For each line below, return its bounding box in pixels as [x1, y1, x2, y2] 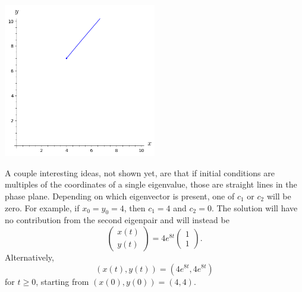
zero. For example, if [5, 201, 80, 214]
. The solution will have [211, 201, 298, 214]
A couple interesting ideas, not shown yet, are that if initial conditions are [5, 166, 275, 179]
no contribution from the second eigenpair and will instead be [5, 214, 229, 226]
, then [124, 201, 146, 214]
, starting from [36, 275, 89, 287]
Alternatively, [5, 250, 54, 263]
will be [266, 189, 291, 202]
